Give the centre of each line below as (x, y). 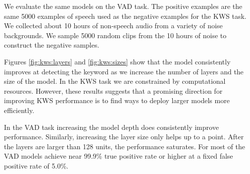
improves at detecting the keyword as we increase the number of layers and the (124, 71)
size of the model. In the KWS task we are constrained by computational (115, 81)
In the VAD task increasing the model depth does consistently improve (111, 127)
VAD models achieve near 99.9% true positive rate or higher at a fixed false (119, 156)
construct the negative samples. (52, 45)
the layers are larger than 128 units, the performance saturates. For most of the (125, 146)
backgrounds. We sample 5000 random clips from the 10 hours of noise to (115, 35)
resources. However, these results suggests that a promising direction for (113, 90)
